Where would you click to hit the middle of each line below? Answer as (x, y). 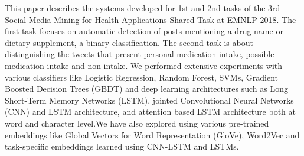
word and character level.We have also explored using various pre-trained (137, 123)
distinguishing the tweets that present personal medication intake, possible (140, 54)
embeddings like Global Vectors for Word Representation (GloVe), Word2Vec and (152, 135)
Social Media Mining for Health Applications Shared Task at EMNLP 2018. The (151, 19)
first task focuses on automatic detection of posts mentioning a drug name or (144, 31)
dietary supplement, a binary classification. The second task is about (129, 42)
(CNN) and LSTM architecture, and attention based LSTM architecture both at (150, 112)
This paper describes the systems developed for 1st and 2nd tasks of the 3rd (143, 8)
